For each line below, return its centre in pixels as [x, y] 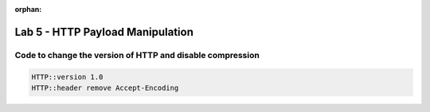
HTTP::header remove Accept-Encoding [105, 88]
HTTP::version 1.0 [67, 77]
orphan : [28, 9]
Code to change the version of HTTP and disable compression [137, 55]
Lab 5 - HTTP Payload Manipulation [104, 32]
